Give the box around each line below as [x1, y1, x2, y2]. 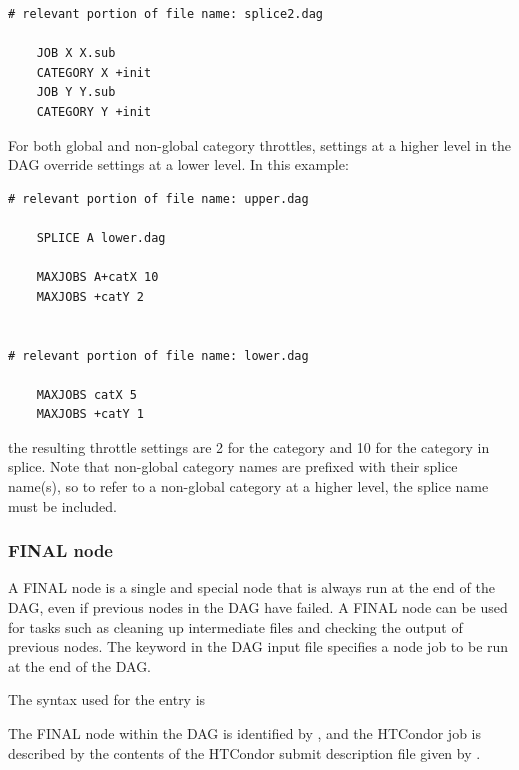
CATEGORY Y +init [36, 104, 152, 119]
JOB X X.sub [36, 46, 116, 61]
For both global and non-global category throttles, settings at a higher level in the [8, 134, 512, 155]
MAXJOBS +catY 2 [36, 289, 145, 304]
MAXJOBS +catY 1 [36, 407, 145, 422]
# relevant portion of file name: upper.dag [8, 191, 309, 206]
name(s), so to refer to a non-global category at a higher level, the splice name [8, 476, 489, 497]
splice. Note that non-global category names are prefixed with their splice [8, 456, 458, 477]
